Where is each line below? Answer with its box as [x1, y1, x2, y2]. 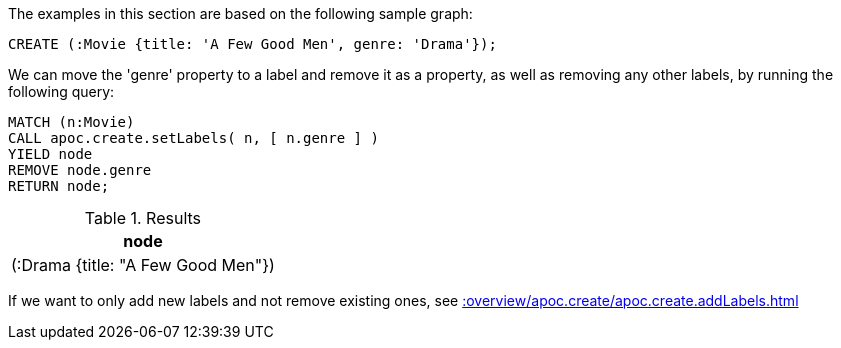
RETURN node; [8, 178, 110, 194]
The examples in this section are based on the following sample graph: [8, 5, 473, 22]
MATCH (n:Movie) [8, 114, 135, 130]
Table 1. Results [84, 208, 202, 228]
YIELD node [8, 146, 93, 162]
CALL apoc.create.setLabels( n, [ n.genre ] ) [8, 130, 379, 146]
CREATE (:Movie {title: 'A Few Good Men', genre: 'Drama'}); [8, 36, 497, 52]
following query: [8, 83, 115, 100]
